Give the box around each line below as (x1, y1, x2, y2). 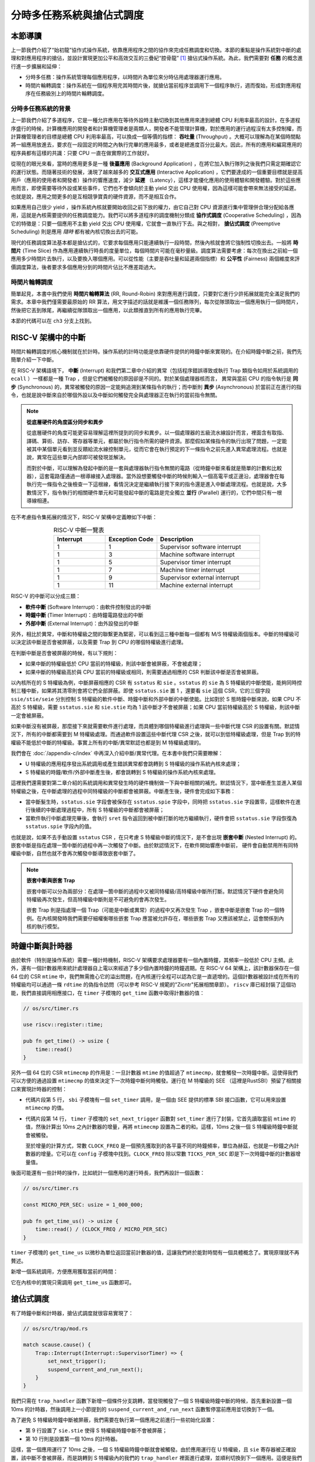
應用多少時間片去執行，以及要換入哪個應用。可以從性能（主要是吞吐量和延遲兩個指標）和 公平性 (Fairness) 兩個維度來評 (10, 255, 300, 263)
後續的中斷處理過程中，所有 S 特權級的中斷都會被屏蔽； (30, 806, 164, 813)
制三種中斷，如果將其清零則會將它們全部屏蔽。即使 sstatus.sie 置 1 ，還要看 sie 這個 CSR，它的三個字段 (10, 687, 271, 694)
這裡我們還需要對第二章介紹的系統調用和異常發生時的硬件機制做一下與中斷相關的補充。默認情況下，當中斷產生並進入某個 (10, 780, 302, 787)
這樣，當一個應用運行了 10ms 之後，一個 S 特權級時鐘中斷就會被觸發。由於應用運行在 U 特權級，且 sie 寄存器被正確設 (10, 1446, 297, 1453)
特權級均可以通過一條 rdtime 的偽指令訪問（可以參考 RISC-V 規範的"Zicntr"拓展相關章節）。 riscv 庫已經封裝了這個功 (10, 981, 297, 988)
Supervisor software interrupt (160, 543, 242, 551)
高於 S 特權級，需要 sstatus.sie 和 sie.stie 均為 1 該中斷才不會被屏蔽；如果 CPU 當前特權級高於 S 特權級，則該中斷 (10, 704, 300, 711)
